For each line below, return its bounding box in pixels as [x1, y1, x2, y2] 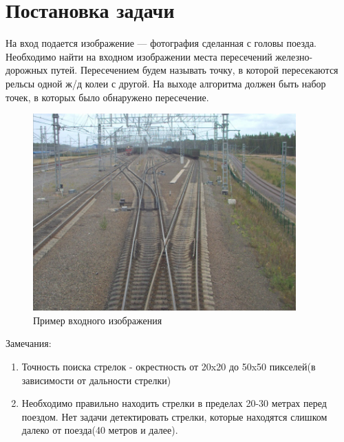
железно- [275, 49, 313, 63]
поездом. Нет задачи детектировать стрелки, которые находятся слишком [21, 409, 327, 423]
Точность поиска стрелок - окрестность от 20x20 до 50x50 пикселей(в [21, 359, 316, 374]
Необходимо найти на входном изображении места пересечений [6, 49, 272, 63]
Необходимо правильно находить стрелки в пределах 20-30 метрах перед [21, 396, 327, 410]
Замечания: [6, 336, 52, 350]
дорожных [6, 63, 48, 77]
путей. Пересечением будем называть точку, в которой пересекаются [51, 63, 338, 77]
